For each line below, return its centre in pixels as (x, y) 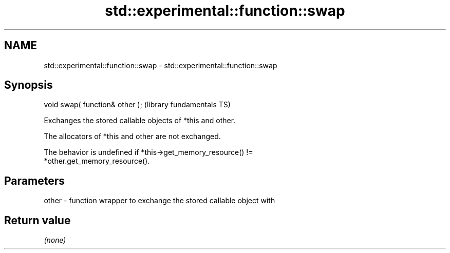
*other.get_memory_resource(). (97, 161)
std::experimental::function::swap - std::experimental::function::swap (161, 65)
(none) (55, 240)
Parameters (34, 181)
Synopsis (29, 85)
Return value (38, 220)
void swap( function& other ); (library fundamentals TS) (137, 105)
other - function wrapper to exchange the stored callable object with (160, 201)
